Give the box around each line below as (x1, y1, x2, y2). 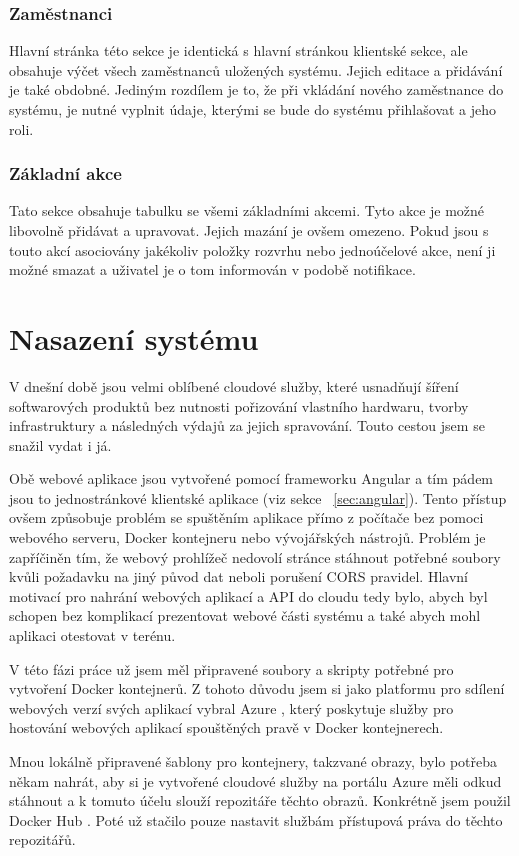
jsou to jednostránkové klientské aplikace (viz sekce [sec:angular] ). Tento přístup (9, 487, 507, 508)
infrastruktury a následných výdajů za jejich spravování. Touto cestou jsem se (9, 415, 485, 436)
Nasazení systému (9, 317, 259, 358)
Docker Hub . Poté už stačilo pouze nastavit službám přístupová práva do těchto (9, 809, 503, 830)
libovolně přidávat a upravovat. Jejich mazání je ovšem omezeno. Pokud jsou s (9, 220, 489, 240)
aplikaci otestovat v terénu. (9, 625, 176, 646)
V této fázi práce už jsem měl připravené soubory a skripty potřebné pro (9, 658, 454, 679)
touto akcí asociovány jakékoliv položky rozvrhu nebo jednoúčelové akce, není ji (9, 239, 496, 260)
